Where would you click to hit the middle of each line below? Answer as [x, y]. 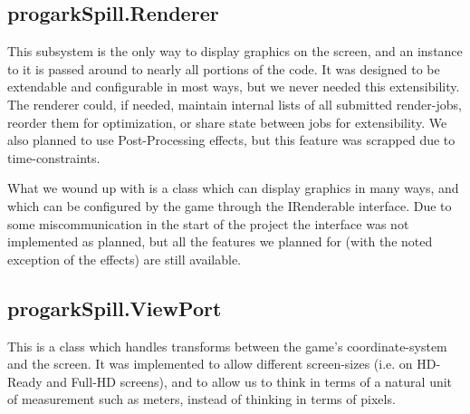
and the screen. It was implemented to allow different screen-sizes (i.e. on [210, 364]
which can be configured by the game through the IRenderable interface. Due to [230, 205]
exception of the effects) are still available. [124, 259]
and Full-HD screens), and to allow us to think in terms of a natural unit [249, 381]
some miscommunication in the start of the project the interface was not [208, 223]
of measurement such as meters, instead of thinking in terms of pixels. [201, 399]
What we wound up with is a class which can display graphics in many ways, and [233, 188]
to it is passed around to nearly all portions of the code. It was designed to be [224, 68]
